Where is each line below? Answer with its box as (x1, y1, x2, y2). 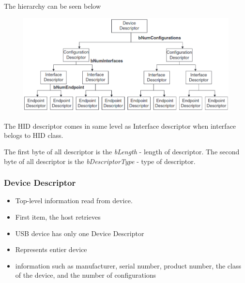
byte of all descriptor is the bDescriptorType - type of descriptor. (4, 156, 196, 166)
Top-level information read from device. (15, 195, 133, 206)
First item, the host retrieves (15, 211, 101, 222)
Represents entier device (15, 244, 87, 254)
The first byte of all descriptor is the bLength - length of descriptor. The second (4, 146, 240, 156)
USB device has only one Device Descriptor (15, 228, 144, 238)
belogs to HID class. (4, 130, 63, 140)
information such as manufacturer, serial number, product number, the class (15, 260, 241, 270)
